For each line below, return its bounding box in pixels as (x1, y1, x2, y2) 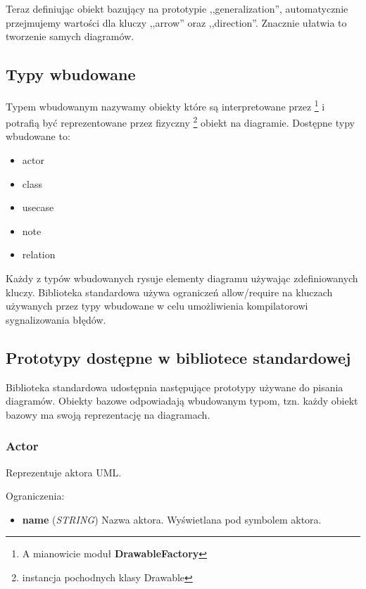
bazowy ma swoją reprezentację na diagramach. (6, 407, 210, 422)
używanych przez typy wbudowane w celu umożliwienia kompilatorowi (6, 298, 308, 313)
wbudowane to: (6, 129, 70, 144)
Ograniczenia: (6, 488, 65, 503)
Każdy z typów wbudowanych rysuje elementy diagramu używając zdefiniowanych (6, 271, 358, 286)
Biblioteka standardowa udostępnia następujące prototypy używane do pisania (6, 379, 343, 394)
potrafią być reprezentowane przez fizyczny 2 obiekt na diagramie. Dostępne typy (6, 113, 355, 129)
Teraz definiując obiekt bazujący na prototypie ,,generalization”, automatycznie (6, 1, 348, 15)
